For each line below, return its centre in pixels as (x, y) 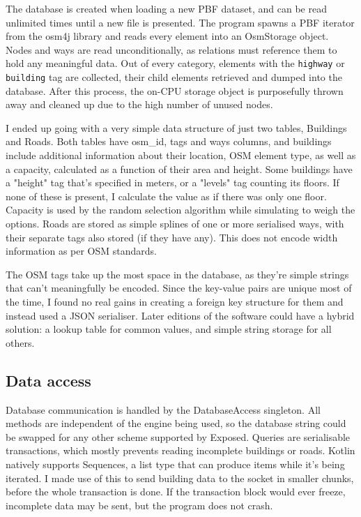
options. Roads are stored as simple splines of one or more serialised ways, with (175, 224)
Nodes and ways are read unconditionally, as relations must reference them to (171, 49)
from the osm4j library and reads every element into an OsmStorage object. (167, 36)
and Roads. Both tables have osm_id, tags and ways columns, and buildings (169, 141)
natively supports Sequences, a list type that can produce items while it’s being (175, 464)
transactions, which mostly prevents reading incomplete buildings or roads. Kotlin (180, 450)
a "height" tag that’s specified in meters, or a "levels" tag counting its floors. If (172, 182)
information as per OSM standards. (81, 251)
